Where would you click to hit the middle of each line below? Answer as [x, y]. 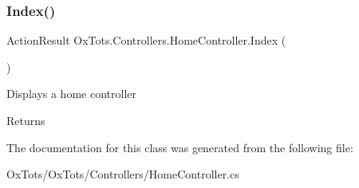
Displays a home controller [71, 94]
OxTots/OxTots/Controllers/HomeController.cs [123, 174]
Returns [26, 120]
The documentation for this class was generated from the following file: [180, 147]
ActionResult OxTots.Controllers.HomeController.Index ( [146, 40]
